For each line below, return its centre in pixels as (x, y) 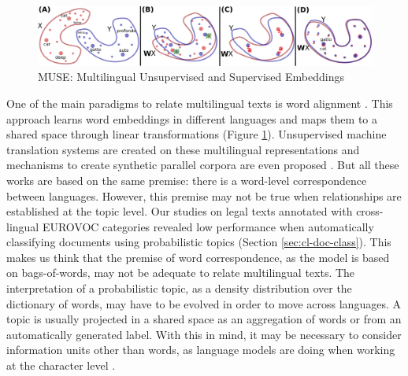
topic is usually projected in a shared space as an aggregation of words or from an (204, 319)
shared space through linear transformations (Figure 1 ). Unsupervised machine (197, 134)
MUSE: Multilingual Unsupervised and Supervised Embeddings (191, 77)
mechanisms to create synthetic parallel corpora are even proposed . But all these (203, 165)
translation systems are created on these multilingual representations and (183, 149)
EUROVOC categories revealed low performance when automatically (208, 226)
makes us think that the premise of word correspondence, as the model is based (198, 257)
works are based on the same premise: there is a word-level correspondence (187, 180)
